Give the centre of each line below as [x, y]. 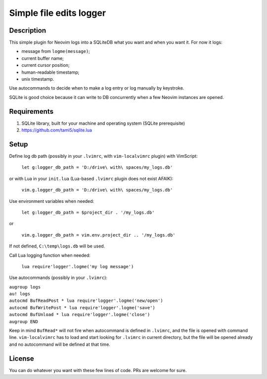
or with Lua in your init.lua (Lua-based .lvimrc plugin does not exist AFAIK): [91, 179]
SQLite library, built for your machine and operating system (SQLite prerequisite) [103, 123]
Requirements [31, 111]
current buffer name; [43, 58]
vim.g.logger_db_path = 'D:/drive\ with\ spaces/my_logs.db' [97, 190]
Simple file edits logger [58, 13]
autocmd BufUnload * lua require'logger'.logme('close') [80, 315]
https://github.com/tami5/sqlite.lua [57, 130]
